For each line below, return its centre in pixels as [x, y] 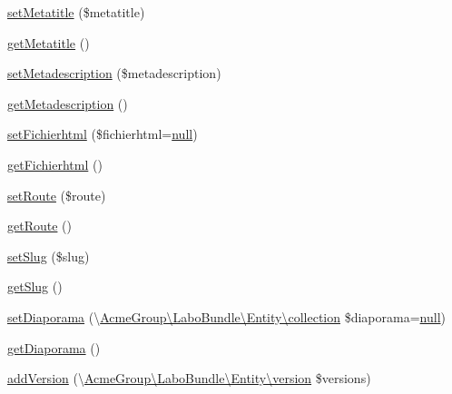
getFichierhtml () [55, 164]
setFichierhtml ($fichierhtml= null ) [103, 134]
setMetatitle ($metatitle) [76, 12]
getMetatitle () [49, 42]
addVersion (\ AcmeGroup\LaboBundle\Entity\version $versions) [189, 378]
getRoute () [39, 226]
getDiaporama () [54, 347]
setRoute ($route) [57, 195]
